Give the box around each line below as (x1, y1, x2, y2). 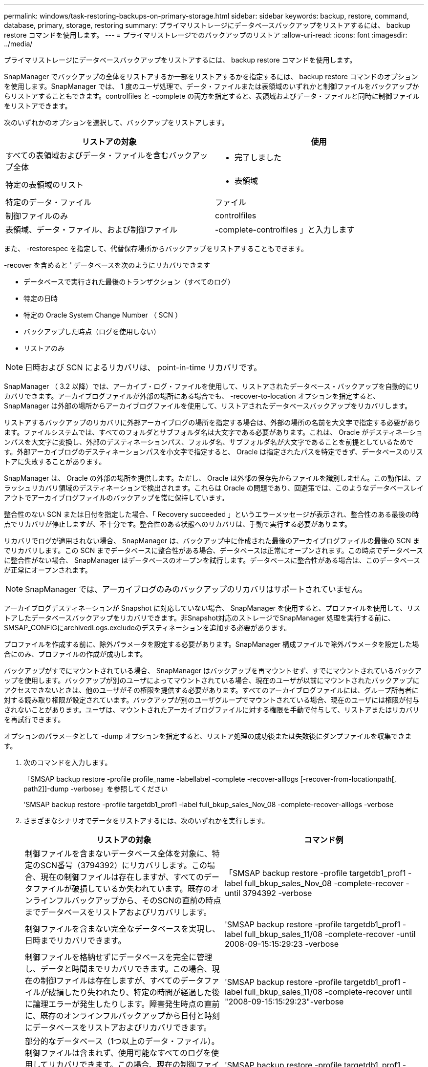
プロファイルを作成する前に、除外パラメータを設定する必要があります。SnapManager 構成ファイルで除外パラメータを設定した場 (4, 640, 419, 648)
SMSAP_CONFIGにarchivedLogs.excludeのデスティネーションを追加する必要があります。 (4, 623, 291, 632)
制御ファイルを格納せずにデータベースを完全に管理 (25, 952, 213, 962)
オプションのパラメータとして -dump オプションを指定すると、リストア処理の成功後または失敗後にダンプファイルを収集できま (4, 732, 412, 740)
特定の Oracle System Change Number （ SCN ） (23, 311, 182, 319)
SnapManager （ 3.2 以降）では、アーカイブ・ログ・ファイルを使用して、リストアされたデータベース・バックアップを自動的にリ (4, 382, 420, 390)
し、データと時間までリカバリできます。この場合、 (25, 964, 212, 974)
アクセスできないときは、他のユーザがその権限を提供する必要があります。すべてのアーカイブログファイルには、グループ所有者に (4, 686, 419, 694)
